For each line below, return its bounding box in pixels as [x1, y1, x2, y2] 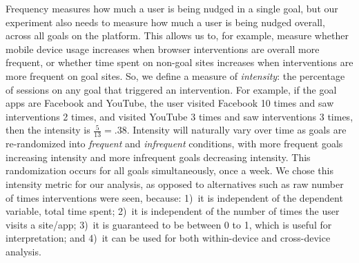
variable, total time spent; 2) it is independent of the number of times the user [6, 204, 340, 218]
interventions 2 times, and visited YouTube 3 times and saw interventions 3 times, [6, 109, 353, 123]
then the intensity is [6, 123, 90, 137]
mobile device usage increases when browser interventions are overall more [6, 41, 320, 56]
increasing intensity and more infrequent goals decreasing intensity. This [6, 149, 311, 164]
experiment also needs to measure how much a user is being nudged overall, [6, 14, 325, 29]
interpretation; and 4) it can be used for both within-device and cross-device [6, 231, 331, 245]
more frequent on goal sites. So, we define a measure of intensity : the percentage [6, 68, 345, 83]
